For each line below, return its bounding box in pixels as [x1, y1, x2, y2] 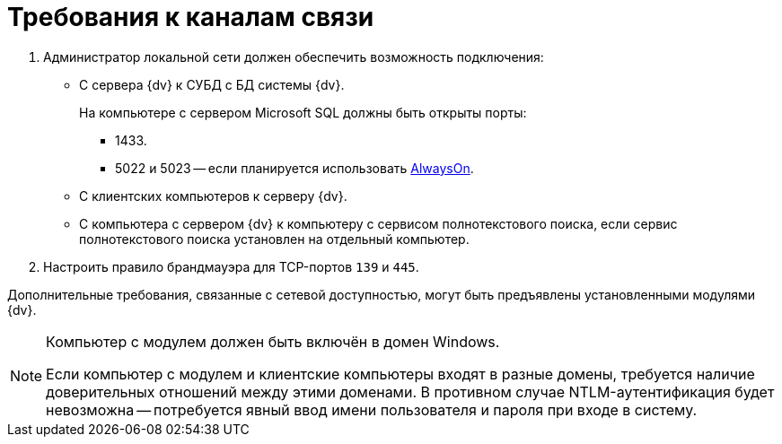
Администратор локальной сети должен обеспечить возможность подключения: [43, 48, 544, 65]
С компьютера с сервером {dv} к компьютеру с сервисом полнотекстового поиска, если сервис [79, 215, 678, 231]
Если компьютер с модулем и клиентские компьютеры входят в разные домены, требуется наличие [46, 364, 755, 383]
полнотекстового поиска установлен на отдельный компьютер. [79, 231, 470, 247]
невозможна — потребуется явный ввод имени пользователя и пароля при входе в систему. [46, 400, 698, 419]
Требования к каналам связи [7, 2, 374, 32]
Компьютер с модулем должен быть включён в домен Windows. [46, 332, 500, 351]
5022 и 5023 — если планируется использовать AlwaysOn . [115, 160, 474, 176]
